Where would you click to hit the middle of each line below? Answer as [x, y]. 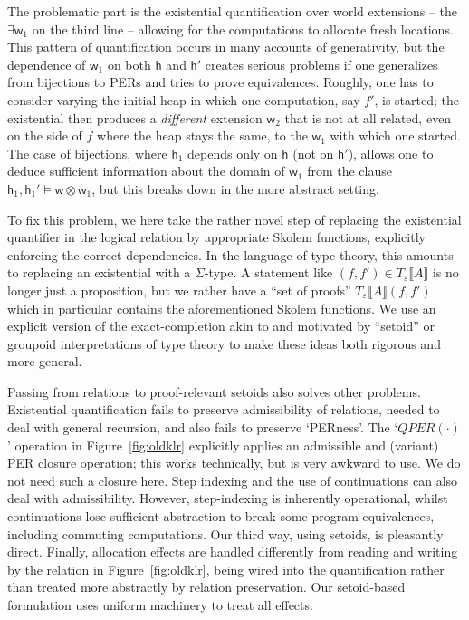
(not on [313, 153]
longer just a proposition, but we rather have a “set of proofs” [179, 290]
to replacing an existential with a [99, 272]
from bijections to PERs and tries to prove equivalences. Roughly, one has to [220, 82]
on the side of [45, 136]
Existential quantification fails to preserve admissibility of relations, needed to [224, 409]
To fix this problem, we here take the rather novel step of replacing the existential [234, 219]
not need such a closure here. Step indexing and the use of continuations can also [233, 480]
